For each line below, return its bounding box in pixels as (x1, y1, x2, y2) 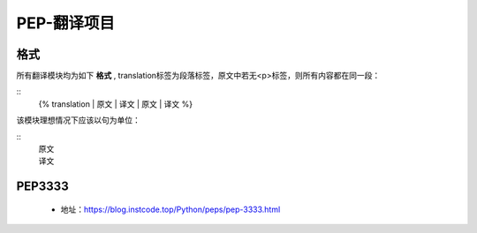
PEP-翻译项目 (16, 13, 115, 33)
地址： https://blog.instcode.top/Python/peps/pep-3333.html (60, 204, 281, 214)
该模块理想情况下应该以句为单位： (16, 115, 140, 125)
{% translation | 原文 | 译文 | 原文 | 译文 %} (38, 98, 193, 109)
